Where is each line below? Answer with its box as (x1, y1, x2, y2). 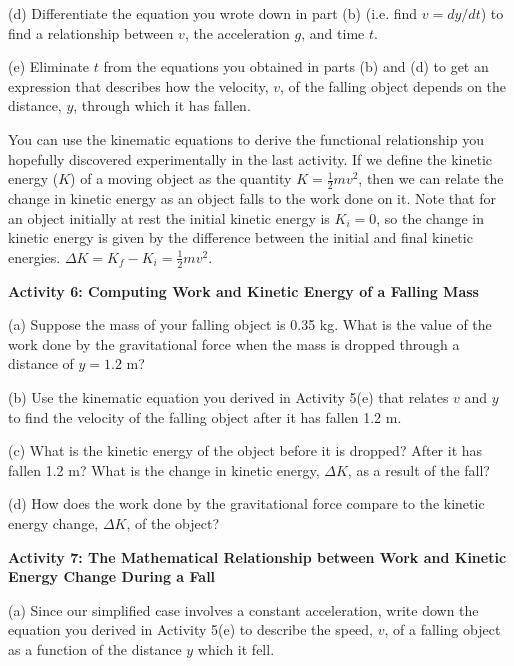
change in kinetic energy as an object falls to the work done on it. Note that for (8, 187, 496, 208)
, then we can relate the (358, 168, 504, 189)
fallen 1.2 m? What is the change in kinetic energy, (8, 459, 320, 480)
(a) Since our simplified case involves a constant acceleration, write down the (8, 599, 479, 620)
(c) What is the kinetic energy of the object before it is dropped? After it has (8, 440, 483, 461)
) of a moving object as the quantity (70, 168, 292, 189)
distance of (8, 353, 74, 374)
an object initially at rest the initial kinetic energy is (8, 207, 330, 228)
